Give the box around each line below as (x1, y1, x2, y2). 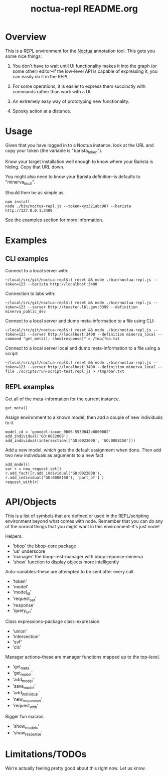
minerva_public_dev (5, 309, 46, 314)
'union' (12, 628, 27, 634)
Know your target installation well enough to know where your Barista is (5, 159, 153, 165)
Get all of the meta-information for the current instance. (5, 396, 120, 402)
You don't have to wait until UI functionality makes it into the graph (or (12, 63, 157, 69)
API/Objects (5, 496, 57, 508)
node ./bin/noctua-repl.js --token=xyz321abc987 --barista (5, 204, 131, 209)
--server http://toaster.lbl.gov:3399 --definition (27, 304, 138, 310)
